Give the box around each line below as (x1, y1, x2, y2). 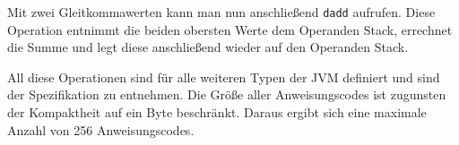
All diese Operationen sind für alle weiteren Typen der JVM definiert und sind (7, 67, 440, 86)
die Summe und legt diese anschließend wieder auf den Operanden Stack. (7, 38, 409, 56)
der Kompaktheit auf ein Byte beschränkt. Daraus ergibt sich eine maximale (7, 103, 427, 122)
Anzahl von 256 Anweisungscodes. (7, 120, 195, 139)
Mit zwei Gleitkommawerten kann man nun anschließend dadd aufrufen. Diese (7, 3, 436, 21)
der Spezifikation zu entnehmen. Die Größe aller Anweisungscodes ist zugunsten (7, 85, 446, 104)
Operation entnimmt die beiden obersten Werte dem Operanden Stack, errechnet (7, 20, 453, 38)
